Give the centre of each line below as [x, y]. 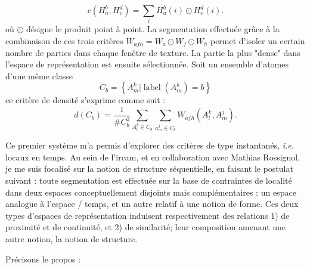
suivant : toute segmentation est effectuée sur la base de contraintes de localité [149, 180]
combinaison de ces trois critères [64, 40]
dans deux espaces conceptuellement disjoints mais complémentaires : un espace [151, 192]
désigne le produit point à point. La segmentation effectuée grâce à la [153, 29]
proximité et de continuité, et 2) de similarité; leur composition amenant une [146, 227]
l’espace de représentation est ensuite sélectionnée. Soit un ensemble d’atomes [147, 64]
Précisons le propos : [43, 259]
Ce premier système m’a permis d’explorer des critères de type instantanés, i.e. [150, 145]
